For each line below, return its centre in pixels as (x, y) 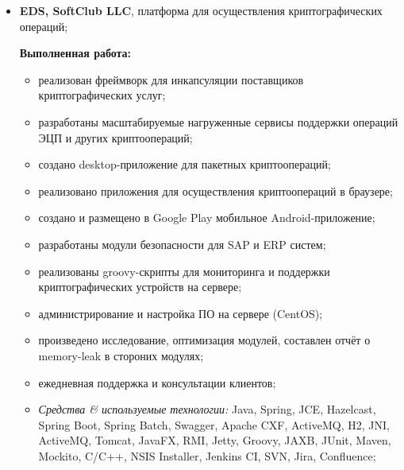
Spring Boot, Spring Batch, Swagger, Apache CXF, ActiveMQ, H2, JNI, (214, 424)
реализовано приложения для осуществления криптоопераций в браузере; (215, 190)
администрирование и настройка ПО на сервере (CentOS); (181, 313)
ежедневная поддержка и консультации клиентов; (157, 382)
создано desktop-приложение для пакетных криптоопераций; (185, 164)
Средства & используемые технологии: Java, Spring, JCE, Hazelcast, (207, 409)
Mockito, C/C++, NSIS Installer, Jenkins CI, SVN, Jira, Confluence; (207, 455)
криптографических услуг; (102, 95)
